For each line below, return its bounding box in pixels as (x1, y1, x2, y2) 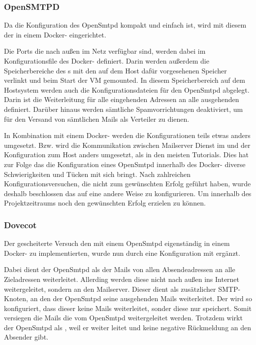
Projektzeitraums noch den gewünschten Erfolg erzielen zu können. (4, 198, 206, 208)
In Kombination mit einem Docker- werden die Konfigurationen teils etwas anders (4, 130, 251, 140)
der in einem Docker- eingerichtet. (4, 29, 106, 39)
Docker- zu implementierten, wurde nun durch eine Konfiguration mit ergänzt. (4, 247, 240, 258)
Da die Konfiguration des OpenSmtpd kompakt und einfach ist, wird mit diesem (4, 20, 247, 30)
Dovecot (4, 218, 37, 231)
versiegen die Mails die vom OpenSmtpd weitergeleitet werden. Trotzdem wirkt (4, 312, 243, 323)
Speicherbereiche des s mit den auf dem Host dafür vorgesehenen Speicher (4, 65, 227, 75)
